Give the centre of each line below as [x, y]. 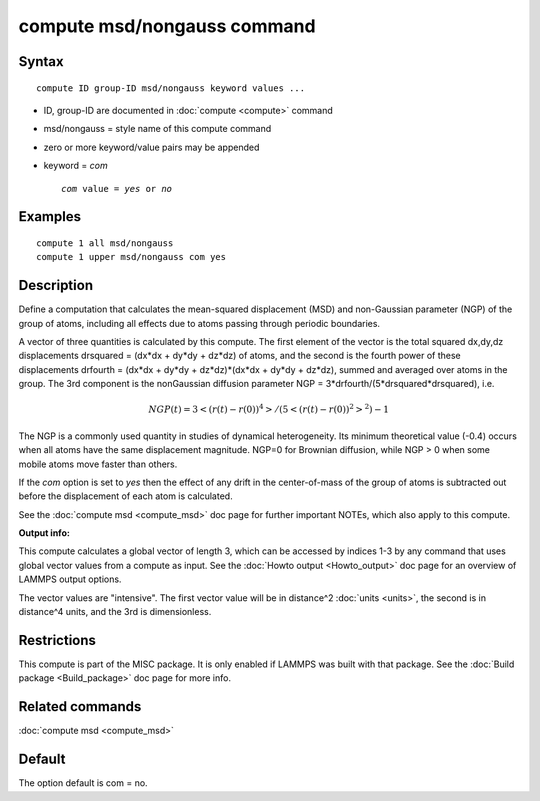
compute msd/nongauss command [167, 26]
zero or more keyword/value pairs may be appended [151, 147]
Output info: [44, 533]
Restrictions [57, 640]
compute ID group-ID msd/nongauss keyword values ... [170, 88]
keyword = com [76, 166]
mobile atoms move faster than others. [98, 464]
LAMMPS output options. [70, 579]
